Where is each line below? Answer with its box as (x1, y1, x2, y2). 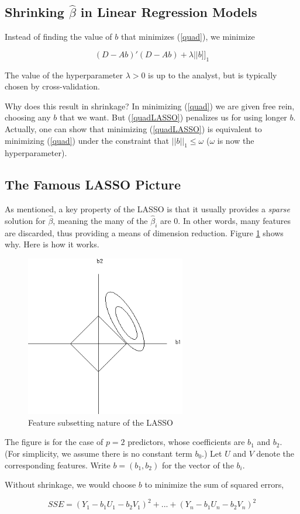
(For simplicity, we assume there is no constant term (5, 447, 192, 459)
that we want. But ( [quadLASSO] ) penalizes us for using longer (59, 111, 287, 123)
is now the (217, 134, 254, 146)
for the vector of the (161, 458, 234, 471)
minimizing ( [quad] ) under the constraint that (5, 134, 169, 146)
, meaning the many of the (53, 214, 148, 226)
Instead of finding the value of (5, 30, 112, 43)
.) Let (202, 447, 222, 459)
